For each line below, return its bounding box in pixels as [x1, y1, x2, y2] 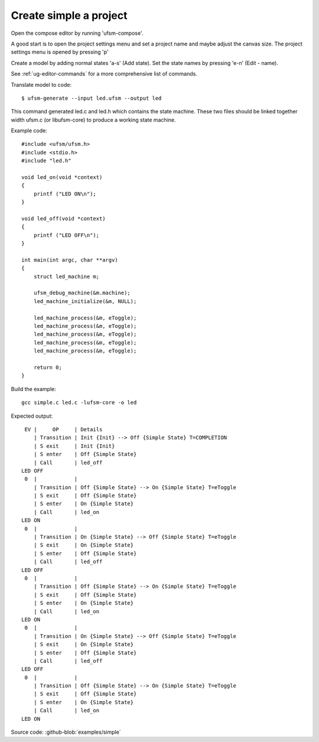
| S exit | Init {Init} [33, 442, 115, 449]
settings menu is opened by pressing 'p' [11, 48, 109, 56]
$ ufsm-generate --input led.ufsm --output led [21, 95, 162, 102]
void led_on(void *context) [21, 174, 103, 181]
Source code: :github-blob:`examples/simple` [11, 728, 121, 736]
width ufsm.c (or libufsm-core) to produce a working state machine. [11, 116, 176, 123]
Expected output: [11, 412, 53, 419]
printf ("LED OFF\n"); [33, 232, 100, 239]
